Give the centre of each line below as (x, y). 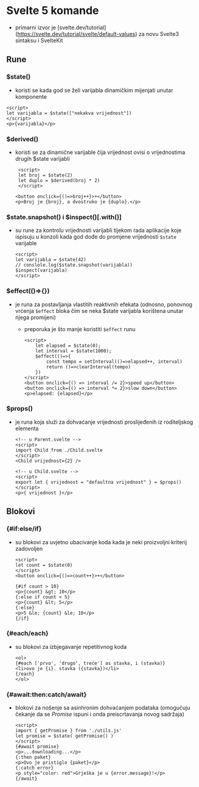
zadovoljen (29, 548)
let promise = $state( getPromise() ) (64, 736)
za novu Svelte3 (159, 33)
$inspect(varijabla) (41, 271)
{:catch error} (34, 768)
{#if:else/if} (24, 529)
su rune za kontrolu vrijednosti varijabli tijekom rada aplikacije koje (98, 230)
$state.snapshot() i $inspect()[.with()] (64, 217)
